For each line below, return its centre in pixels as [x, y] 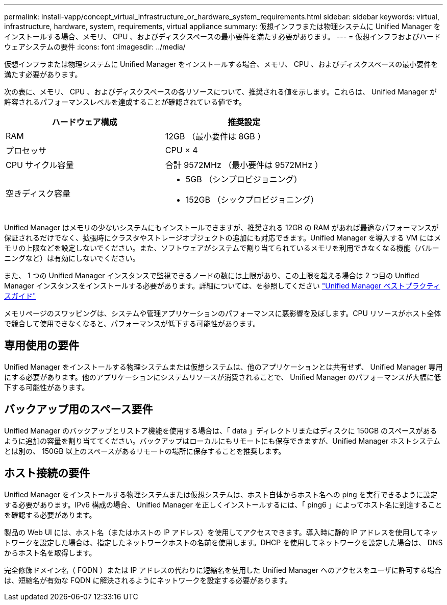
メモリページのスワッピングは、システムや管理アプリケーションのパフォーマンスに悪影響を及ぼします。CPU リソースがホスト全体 [223, 313]
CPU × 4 [181, 150]
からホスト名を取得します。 [50, 552]
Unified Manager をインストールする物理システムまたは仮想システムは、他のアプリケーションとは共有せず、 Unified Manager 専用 [224, 367]
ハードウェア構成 [84, 122]
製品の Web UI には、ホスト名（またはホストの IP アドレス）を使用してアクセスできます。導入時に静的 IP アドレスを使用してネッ [221, 532]
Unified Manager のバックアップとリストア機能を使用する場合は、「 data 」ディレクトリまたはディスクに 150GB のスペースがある [221, 430]
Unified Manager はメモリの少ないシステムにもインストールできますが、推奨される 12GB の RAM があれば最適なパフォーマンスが [221, 227]
